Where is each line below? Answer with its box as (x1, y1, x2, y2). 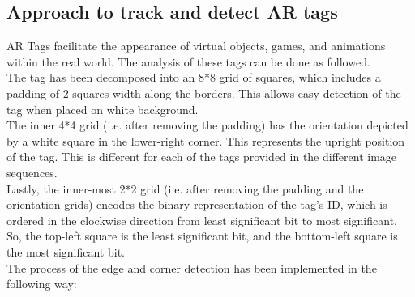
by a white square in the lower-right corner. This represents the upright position (6, 132, 405, 149)
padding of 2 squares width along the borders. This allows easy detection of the (6, 84, 401, 101)
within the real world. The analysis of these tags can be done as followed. (6, 53, 370, 70)
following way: (6, 275, 77, 292)
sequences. (6, 163, 58, 180)
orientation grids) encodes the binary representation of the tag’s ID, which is (6, 196, 387, 213)
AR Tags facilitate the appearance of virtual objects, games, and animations (6, 37, 386, 54)
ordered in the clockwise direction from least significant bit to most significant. (6, 211, 397, 228)
